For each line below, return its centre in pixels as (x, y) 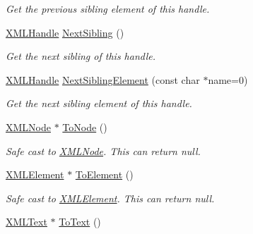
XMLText (27, 222)
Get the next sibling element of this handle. (99, 103)
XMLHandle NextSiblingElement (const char (103, 79)
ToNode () (85, 127)
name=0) (228, 79)
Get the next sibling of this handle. (81, 56)
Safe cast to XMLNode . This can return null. (103, 150)
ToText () (80, 222)
